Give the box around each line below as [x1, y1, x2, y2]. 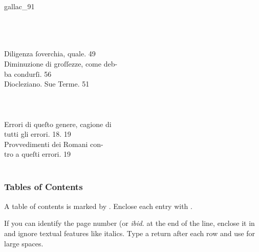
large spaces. [4, 238, 44, 248]
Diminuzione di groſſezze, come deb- [4, 58, 118, 69]
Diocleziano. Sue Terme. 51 [4, 78, 90, 89]
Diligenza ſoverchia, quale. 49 [4, 48, 96, 59]
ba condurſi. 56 [4, 68, 52, 79]
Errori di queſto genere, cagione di [4, 118, 112, 129]
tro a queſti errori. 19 [4, 149, 71, 159]
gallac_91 [4, 1, 35, 11]
